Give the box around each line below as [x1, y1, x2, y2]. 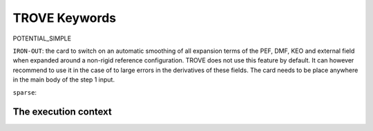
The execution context [12, 106, 112, 118]
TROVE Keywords [12, 10, 117, 25]
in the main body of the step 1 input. [12, 75, 115, 84]
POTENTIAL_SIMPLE [12, 34, 72, 43]
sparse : [12, 88, 37, 96]
